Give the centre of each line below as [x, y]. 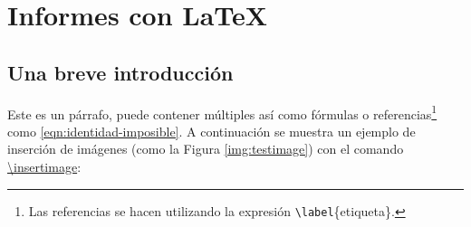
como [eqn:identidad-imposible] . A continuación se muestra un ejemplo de [211, 131]
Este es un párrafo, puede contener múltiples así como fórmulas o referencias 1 [222, 112]
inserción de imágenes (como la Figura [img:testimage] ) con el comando [206, 149]
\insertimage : [44, 167]
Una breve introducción [120, 72]
